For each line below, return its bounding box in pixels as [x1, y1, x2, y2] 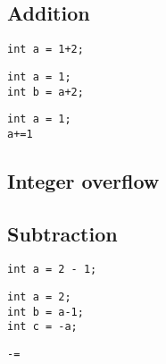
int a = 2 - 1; [7, 263, 97, 276]
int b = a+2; [7, 85, 84, 98]
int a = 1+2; [7, 43, 84, 56]
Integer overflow [7, 166, 160, 194]
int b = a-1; [7, 305, 84, 318]
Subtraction [7, 219, 118, 247]
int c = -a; [7, 320, 78, 334]
